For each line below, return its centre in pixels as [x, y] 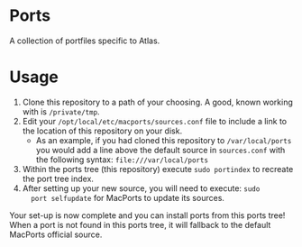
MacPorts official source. [56, 234]
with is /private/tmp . [61, 111]
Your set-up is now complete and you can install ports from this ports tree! [147, 215]
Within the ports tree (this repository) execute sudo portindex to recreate [158, 169]
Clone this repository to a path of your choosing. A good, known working [157, 102]
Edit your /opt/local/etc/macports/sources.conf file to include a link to [154, 121]
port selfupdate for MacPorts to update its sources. [128, 197]
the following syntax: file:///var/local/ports [122, 160]
